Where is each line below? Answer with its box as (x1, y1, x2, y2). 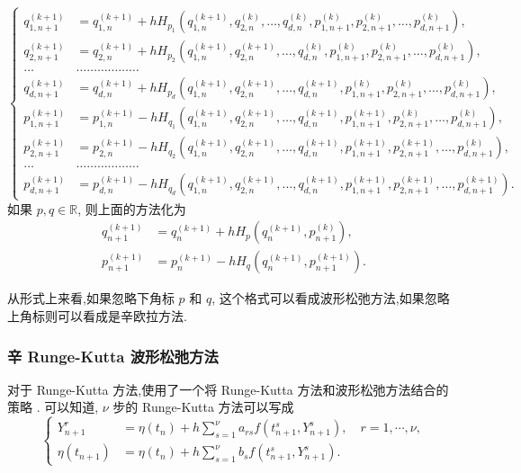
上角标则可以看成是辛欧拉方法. (7, 306, 187, 325)
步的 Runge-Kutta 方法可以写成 (112, 397, 294, 416)
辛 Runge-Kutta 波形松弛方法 (7, 344, 219, 367)
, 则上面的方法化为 (77, 199, 186, 218)
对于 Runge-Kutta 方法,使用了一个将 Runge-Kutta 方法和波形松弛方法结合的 (7, 379, 449, 398)
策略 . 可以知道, (7, 397, 99, 416)
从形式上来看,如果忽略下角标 (7, 289, 175, 308)
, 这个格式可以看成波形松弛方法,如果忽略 (211, 289, 450, 308)
